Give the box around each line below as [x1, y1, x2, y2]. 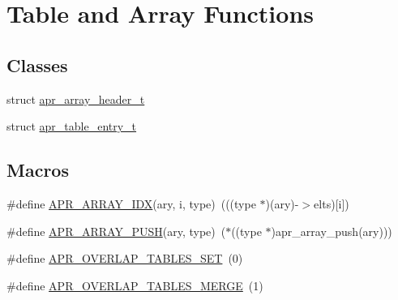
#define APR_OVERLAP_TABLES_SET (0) [6, 250, 243, 267]
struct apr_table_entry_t [6, 118, 137, 135]
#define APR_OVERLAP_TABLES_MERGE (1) [6, 276, 263, 294]
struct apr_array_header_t [6, 90, 145, 107]
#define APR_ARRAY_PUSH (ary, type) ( [6, 222, 226, 239]
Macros [6, 157, 69, 182]
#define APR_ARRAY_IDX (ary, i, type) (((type [6, 195, 256, 212]
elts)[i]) [314, 195, 349, 212]
